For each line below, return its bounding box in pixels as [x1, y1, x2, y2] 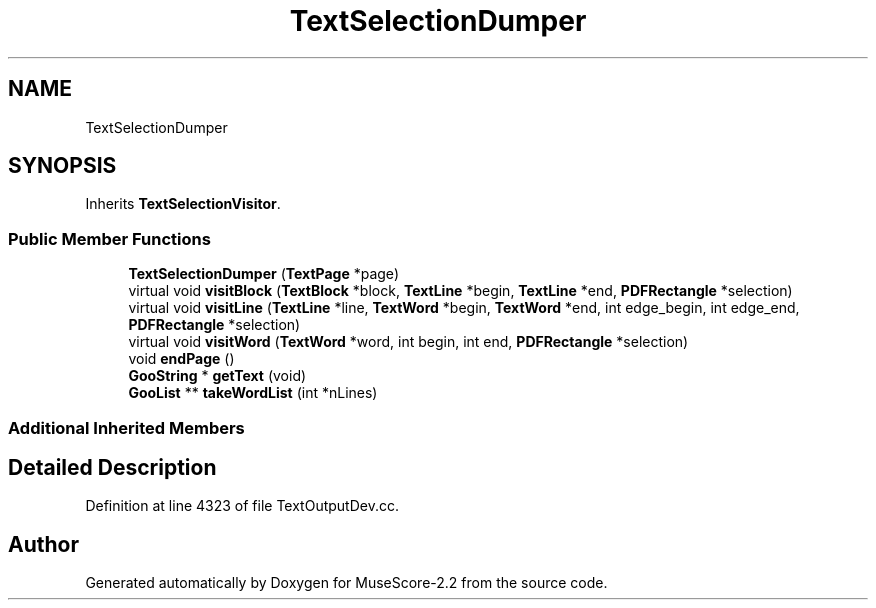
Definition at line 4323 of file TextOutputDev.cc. [85, 497, 399, 515]
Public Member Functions [8, 228, 211, 249]
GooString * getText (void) [128, 367, 307, 385]
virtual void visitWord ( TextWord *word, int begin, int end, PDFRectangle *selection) [128, 333, 689, 351]
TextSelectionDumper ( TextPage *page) [128, 265, 399, 283]
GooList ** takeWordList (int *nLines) [128, 384, 378, 402]
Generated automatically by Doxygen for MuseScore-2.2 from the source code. [85, 574, 608, 592]
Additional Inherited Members [8, 417, 245, 438]
